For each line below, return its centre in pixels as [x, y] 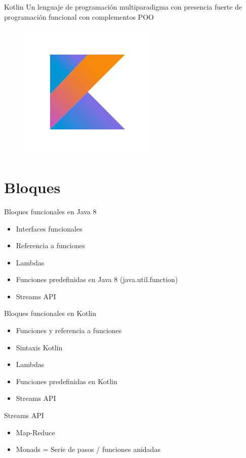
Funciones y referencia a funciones [69, 330]
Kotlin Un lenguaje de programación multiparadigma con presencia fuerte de [123, 7]
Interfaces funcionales [49, 228]
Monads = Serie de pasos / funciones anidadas [88, 449]
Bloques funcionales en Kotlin [50, 313]
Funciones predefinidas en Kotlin [67, 381]
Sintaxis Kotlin [39, 347]
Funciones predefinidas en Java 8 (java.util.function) [97, 279]
